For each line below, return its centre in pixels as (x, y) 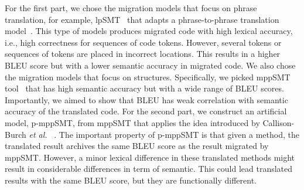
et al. (38, 134)
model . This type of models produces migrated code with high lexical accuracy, (149, 31)
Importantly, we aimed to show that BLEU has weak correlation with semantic (146, 99)
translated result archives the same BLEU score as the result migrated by (137, 146)
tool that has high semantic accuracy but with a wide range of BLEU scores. (144, 88)
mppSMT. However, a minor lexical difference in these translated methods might (150, 157)
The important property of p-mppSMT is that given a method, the (179, 134)
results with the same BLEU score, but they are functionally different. (131, 180)
